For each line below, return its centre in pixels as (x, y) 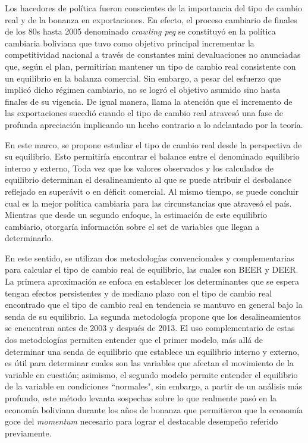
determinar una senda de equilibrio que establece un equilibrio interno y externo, (152, 351)
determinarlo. (29, 238)
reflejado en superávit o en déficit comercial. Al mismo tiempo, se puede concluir (152, 191)
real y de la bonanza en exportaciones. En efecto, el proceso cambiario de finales (151, 19)
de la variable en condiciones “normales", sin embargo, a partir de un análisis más (154, 386)
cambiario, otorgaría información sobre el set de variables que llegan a (132, 226)
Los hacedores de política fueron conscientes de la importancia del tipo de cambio (153, 8)
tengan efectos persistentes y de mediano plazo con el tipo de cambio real (139, 293)
